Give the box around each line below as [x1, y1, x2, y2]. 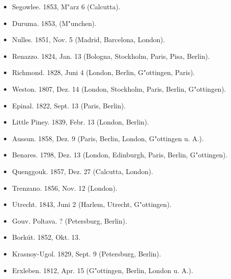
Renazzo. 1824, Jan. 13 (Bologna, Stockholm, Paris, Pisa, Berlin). [12, 51, 210, 61]
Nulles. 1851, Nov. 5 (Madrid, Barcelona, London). [12, 34, 165, 45]
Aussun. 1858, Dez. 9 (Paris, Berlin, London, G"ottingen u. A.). [12, 133, 204, 143]
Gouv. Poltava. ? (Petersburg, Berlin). [12, 215, 127, 226]
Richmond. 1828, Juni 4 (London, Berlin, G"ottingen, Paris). [12, 67, 195, 77]
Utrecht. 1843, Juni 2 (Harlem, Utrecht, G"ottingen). [12, 199, 172, 209]
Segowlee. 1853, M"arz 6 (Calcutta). [12, 1, 120, 11]
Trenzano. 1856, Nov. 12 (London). [12, 182, 117, 193]
